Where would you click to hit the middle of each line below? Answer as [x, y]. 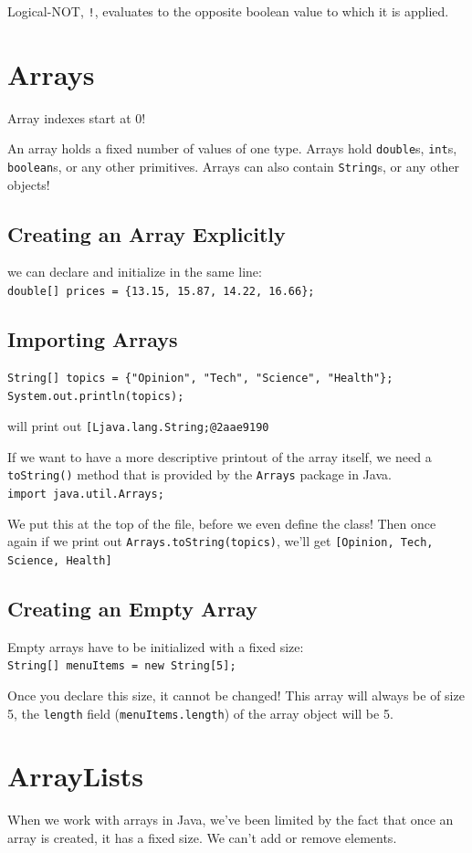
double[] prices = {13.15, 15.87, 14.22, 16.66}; [161, 292]
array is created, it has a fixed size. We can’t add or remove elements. [202, 838]
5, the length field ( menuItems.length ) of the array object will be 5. [200, 713]
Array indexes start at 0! [77, 117]
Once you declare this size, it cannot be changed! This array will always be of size [236, 695]
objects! [29, 184]
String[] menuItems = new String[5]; [122, 666]
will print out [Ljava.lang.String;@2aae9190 [138, 426]
